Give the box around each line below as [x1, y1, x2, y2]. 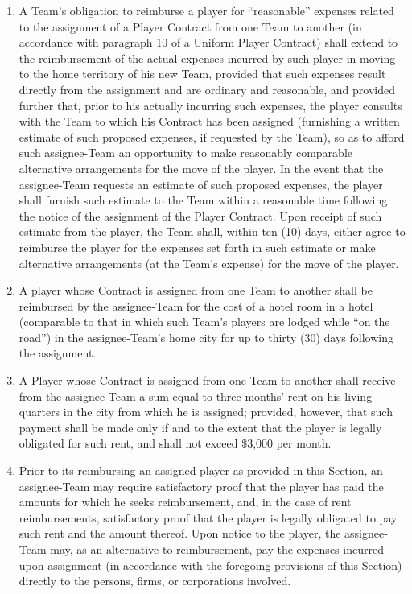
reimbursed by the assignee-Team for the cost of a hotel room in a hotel [19, 297, 373, 314]
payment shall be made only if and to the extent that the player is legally [19, 419, 382, 435]
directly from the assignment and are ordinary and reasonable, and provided [19, 80, 396, 97]
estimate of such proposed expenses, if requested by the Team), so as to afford [19, 128, 405, 145]
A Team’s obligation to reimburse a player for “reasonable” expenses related [19, 2, 394, 19]
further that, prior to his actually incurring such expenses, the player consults [19, 97, 402, 113]
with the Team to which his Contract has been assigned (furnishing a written [19, 113, 400, 130]
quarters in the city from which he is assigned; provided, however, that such [19, 403, 393, 420]
